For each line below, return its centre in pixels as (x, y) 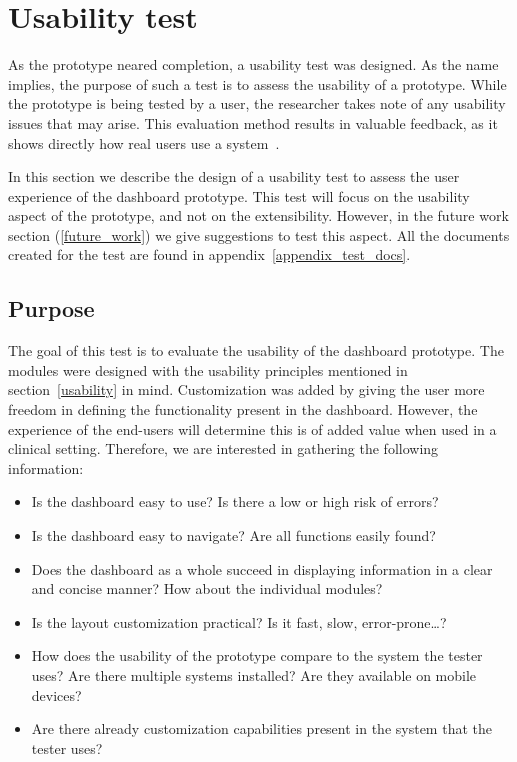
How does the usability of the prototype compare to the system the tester (257, 655)
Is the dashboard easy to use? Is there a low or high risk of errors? (235, 501)
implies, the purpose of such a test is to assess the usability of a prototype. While (257, 83)
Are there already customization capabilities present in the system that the (261, 728)
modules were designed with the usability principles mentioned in (208, 369)
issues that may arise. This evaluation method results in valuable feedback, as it (253, 122)
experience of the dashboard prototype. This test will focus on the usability (239, 195)
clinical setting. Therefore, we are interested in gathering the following (223, 448)
